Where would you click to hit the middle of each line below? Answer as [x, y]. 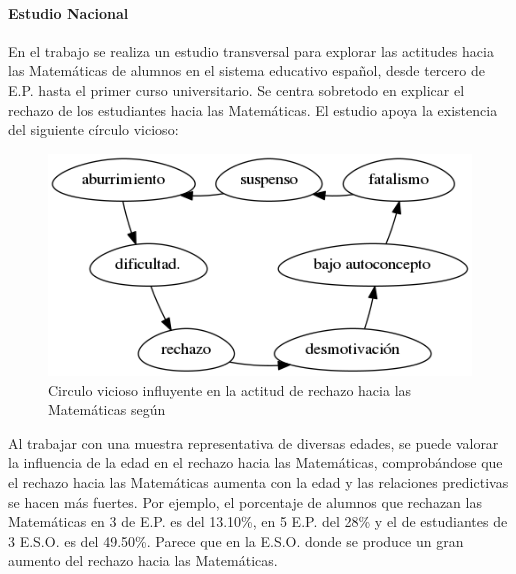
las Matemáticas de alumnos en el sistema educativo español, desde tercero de [246, 70]
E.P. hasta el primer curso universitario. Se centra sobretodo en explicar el [236, 89]
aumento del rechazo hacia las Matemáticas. [143, 560]
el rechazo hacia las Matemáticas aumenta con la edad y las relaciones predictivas [258, 481]
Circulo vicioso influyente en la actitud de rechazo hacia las [230, 389]
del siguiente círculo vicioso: [93, 129]
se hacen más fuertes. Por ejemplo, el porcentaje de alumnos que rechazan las [245, 501]
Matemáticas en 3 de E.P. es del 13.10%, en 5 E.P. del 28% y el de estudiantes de [258, 521]
